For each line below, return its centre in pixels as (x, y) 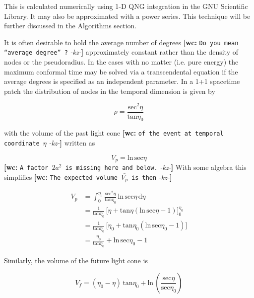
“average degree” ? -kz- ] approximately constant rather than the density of (121, 52)
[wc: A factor (26, 167)
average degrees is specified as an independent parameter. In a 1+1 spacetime (122, 81)
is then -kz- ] (152, 177)
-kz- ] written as (72, 143)
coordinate (22, 144)
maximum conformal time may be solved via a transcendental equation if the (121, 71)
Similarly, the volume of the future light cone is (76, 261)
